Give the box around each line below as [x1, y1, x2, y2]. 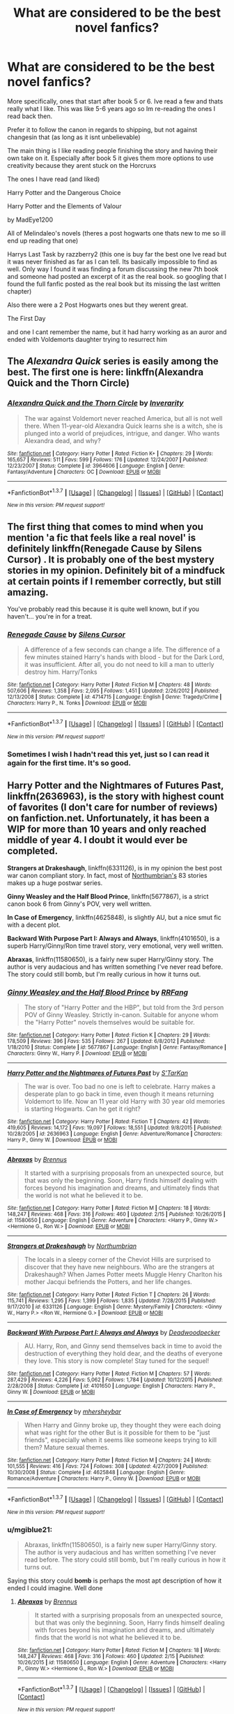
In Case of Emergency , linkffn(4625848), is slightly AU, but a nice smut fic [7, 913, 221, 921]
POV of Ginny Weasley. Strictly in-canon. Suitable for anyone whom [24, 1011, 219, 1019]
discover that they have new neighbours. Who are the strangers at [24, 1263, 214, 1272]
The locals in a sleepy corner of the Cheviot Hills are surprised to [24, 1255, 211, 1264]
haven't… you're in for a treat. [7, 612, 93, 621]
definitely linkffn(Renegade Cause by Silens [7, 542, 202, 554]
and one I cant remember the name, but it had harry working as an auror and [7, 327, 227, 336]
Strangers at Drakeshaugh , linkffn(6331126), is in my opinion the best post [7, 863, 223, 872]
